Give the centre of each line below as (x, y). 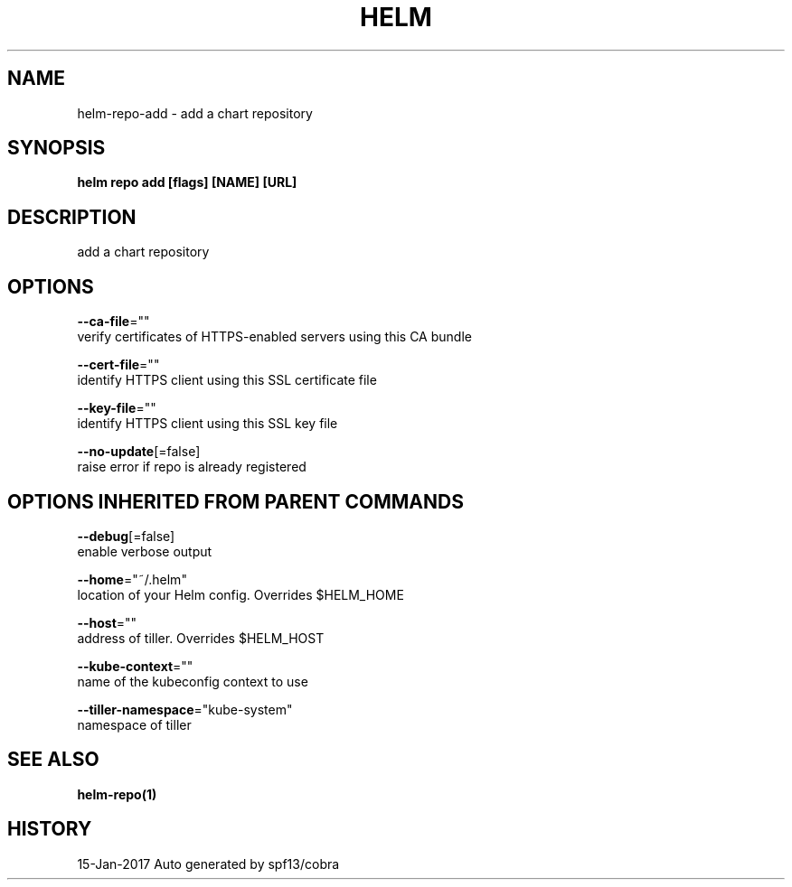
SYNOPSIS (57, 148)
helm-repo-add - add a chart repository (195, 113)
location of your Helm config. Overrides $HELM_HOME (240, 594)
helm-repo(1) (117, 794)
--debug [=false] (126, 536)
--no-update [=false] (139, 452)
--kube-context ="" (135, 666)
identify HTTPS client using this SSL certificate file (227, 380)
